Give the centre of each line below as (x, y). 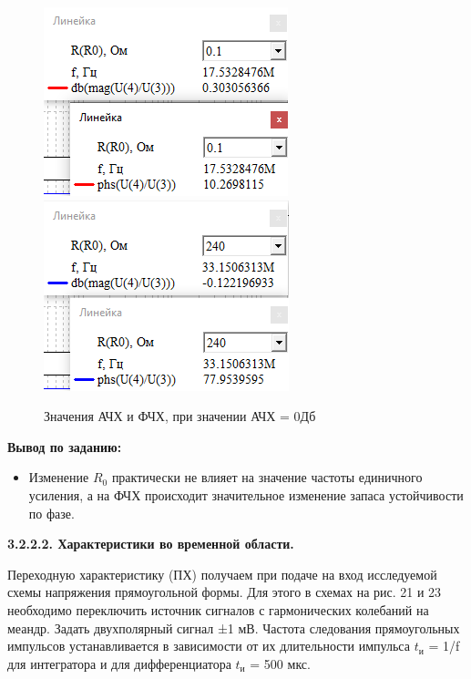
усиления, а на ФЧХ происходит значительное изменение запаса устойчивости (246, 494)
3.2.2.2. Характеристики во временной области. (151, 544)
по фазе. (51, 513)
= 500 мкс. (280, 663)
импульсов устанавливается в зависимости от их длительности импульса (209, 646)
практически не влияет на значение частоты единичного (267, 477)
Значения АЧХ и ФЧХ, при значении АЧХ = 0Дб (180, 416)
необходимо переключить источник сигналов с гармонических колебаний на (218, 609)
